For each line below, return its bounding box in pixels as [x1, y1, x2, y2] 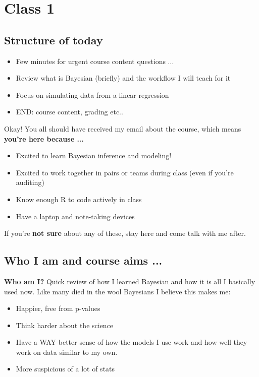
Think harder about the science [16, 320, 114, 330]
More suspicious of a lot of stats [16, 363, 115, 374]
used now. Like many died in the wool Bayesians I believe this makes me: [4, 286, 231, 296]
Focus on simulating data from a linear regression [16, 89, 169, 100]
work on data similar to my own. [16, 346, 118, 357]
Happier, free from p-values [16, 303, 100, 313]
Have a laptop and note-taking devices [16, 211, 135, 221]
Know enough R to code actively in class [16, 194, 142, 204]
